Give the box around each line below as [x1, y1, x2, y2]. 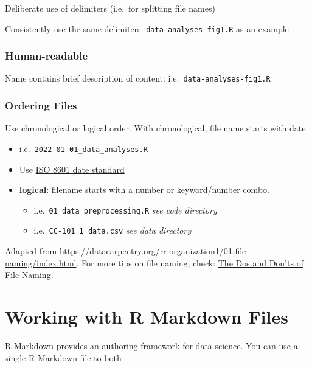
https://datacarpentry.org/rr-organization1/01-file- [59, 245, 249, 257]
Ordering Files [5, 98, 77, 113]
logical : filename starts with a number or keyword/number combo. [19, 183, 269, 196]
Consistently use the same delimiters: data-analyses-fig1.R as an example [5, 22, 289, 35]
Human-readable [5, 48, 88, 63]
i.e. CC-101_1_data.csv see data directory [33, 224, 192, 237]
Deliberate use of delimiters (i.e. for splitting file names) [5, 2, 215, 14]
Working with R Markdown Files [5, 304, 288, 329]
